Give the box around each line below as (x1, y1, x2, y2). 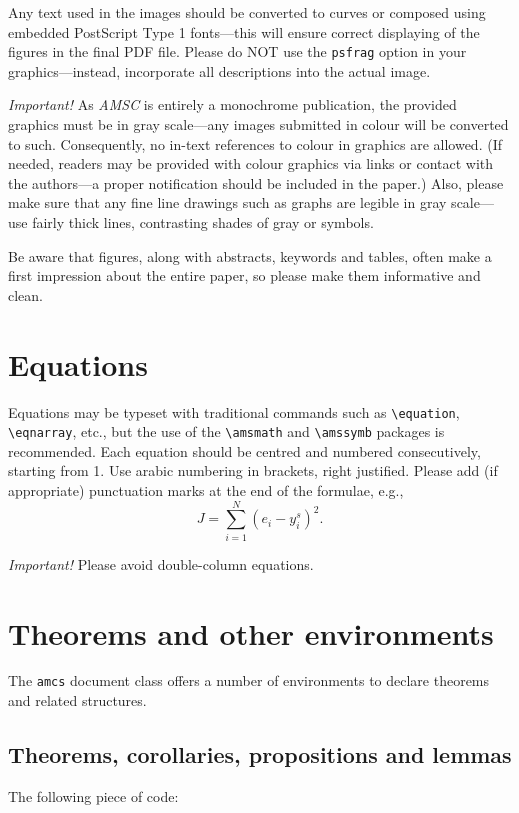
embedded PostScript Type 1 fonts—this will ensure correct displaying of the (8, 21, 480, 42)
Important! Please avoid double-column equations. (8, 553, 314, 574)
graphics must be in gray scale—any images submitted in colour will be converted (8, 114, 509, 135)
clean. (8, 284, 43, 305)
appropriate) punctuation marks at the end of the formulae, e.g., (8, 480, 404, 500)
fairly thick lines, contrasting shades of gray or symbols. (32, 212, 374, 232)
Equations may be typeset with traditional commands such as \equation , (8, 401, 460, 422)
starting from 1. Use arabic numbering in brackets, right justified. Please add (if (8, 460, 498, 481)
